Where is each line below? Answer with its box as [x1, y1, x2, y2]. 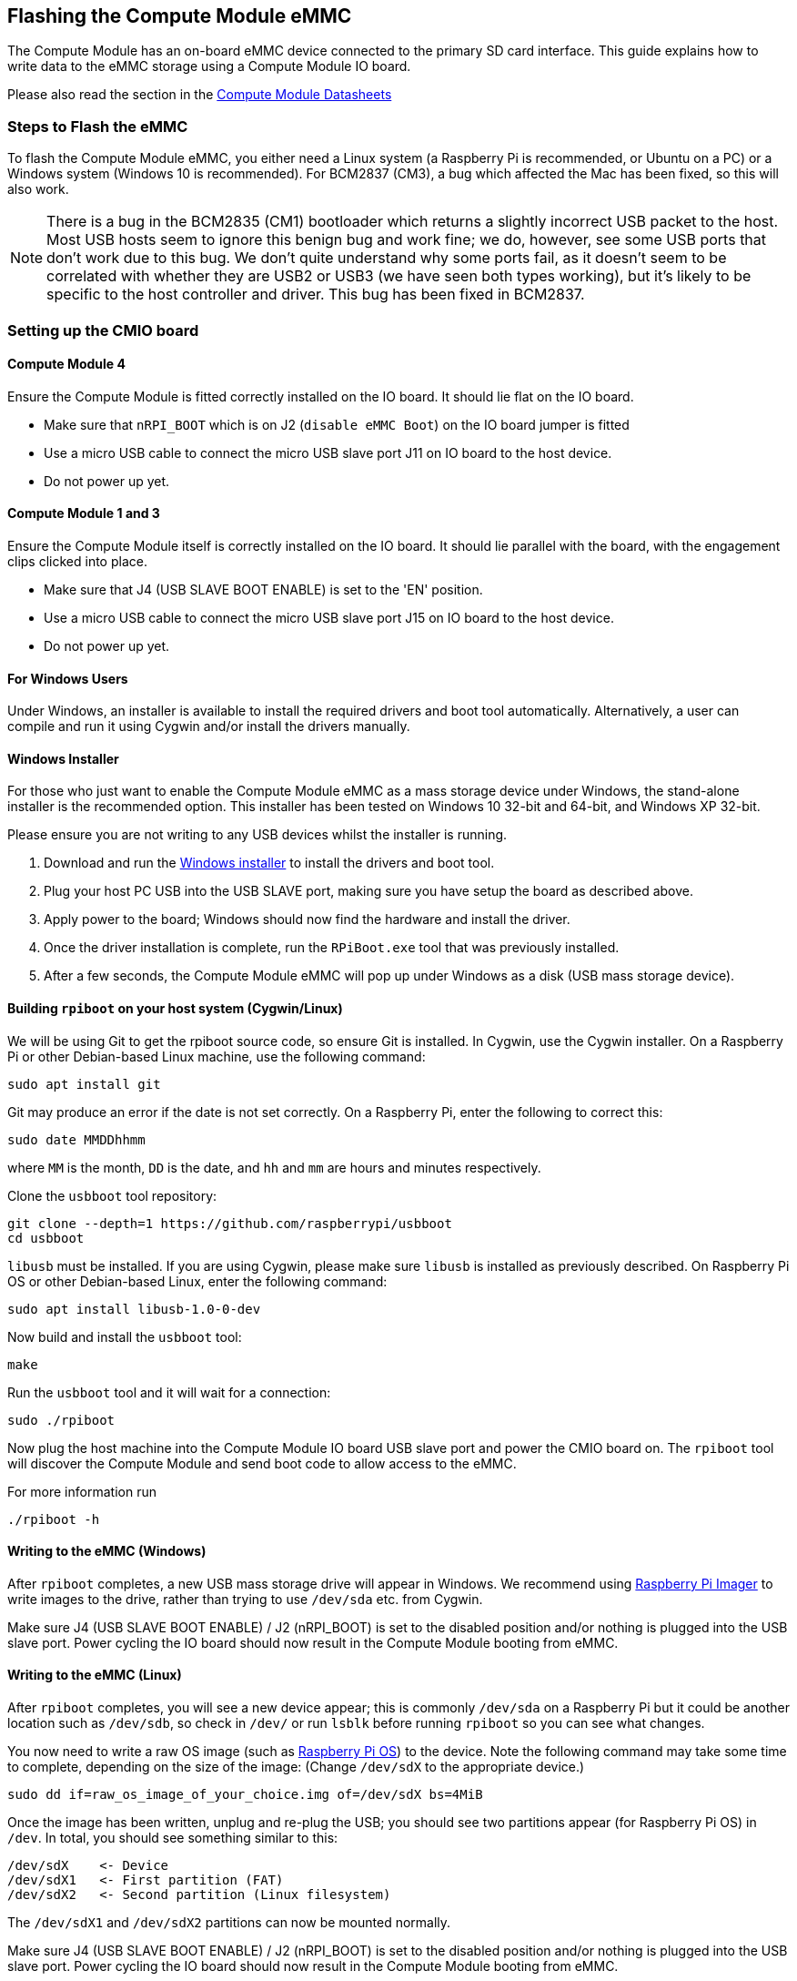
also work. [7, 181, 69, 198]
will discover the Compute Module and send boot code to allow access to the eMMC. [7, 1455, 517, 1471]
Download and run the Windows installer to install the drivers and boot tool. [44, 855, 495, 871]
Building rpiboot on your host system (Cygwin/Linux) [7, 1001, 343, 1017]
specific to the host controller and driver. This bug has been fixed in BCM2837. [46, 285, 585, 304]
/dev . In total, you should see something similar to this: [7, 1830, 338, 1846]
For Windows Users [7, 670, 128, 686]
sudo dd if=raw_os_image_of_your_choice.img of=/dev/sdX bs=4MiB [7, 1787, 483, 1803]
